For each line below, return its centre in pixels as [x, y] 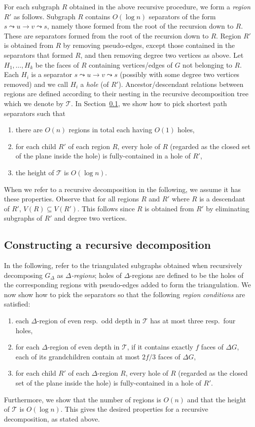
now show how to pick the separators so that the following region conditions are [125, 294]
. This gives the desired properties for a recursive [134, 409]
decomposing [23, 275]
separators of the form [182, 16]
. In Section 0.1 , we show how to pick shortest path [149, 103]
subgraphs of [23, 218]
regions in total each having [110, 130]
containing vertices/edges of [131, 64]
